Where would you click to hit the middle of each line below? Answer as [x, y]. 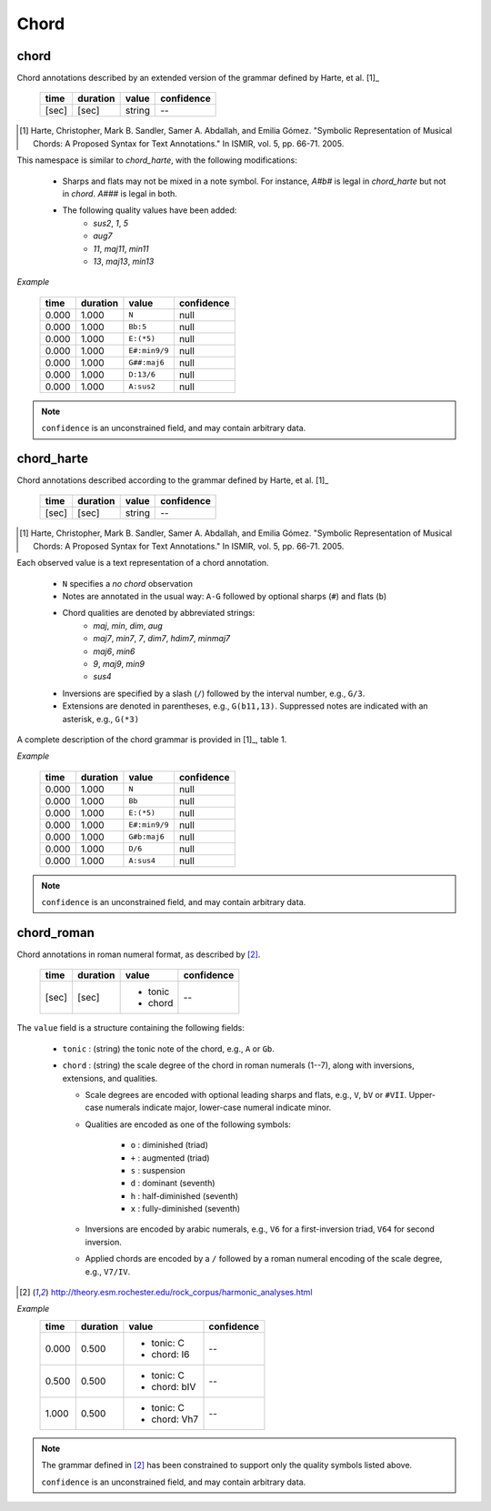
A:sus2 [142, 387]
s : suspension [158, 1170]
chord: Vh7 [175, 1419]
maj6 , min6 [114, 651]
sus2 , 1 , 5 [111, 223]
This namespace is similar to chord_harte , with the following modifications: [157, 160]
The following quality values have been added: [150, 210]
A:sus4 [142, 861]
